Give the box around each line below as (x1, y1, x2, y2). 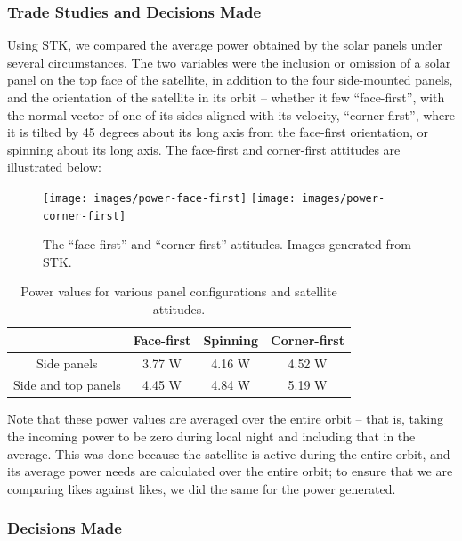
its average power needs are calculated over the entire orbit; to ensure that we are (7, 462, 453, 480)
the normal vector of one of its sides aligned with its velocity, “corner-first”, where (7, 105, 456, 124)
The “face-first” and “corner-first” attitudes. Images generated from (43, 235, 411, 254)
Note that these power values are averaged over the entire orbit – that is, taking (7, 409, 444, 428)
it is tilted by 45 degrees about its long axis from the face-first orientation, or (7, 123, 429, 141)
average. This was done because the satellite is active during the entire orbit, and (7, 444, 450, 463)
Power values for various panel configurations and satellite (20, 282, 337, 301)
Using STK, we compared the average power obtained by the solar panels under (7, 36, 442, 54)
